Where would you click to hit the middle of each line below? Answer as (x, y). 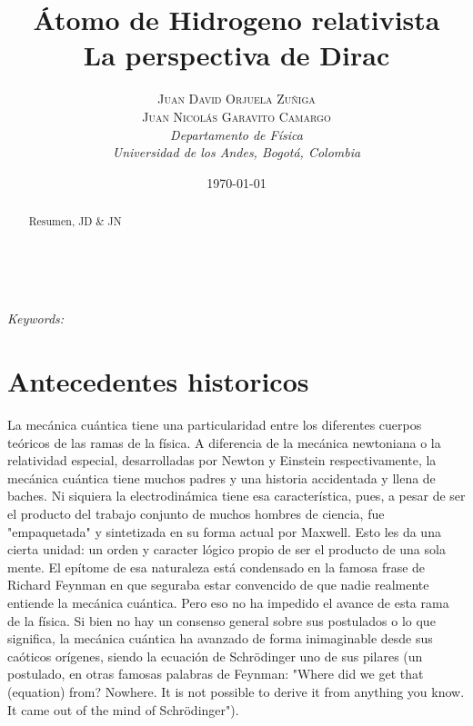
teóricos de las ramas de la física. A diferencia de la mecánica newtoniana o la (224, 442)
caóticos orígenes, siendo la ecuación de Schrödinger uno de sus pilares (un (215, 656)
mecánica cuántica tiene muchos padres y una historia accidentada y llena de (221, 477)
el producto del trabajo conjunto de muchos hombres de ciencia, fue (196, 514)
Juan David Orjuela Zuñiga (236, 99)
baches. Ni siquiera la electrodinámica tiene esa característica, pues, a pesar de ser (236, 496)
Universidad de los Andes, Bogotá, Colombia (236, 152)
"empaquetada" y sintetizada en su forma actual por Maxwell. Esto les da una (224, 531)
